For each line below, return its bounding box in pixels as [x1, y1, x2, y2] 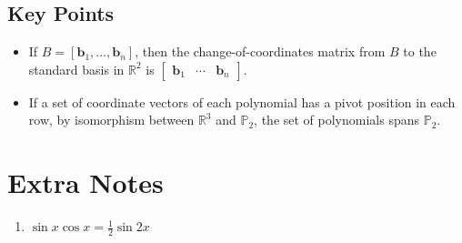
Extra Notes [7, 164, 164, 201]
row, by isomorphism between [28, 110, 195, 129]
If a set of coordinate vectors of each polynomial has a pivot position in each [28, 92, 456, 111]
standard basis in [28, 59, 125, 78]
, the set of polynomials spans [254, 110, 420, 129]
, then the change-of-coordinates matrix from [135, 42, 386, 61]
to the [403, 42, 437, 61]
